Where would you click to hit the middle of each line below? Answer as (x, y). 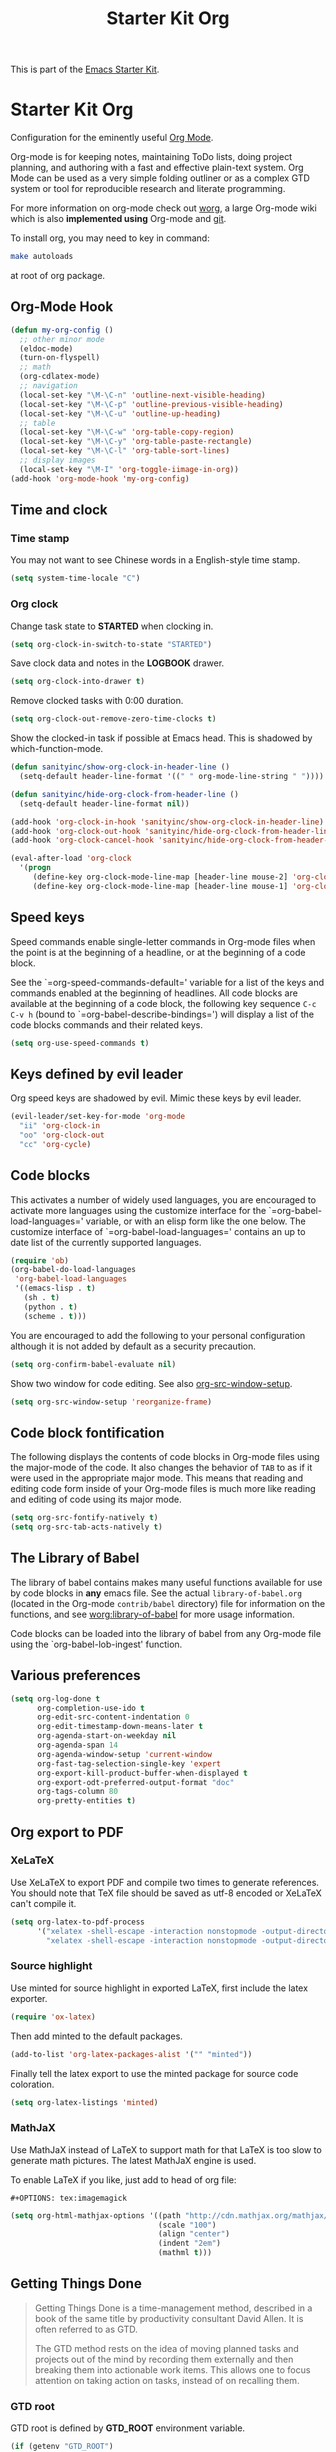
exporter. (29, 1998)
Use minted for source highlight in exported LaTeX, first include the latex (159, 1988)
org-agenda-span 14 (77, 1745)
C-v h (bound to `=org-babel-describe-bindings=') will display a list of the (162, 1014)
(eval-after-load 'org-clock (71, 858)
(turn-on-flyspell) (60, 358)
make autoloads (42, 257)
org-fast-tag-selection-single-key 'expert (129, 1763)
